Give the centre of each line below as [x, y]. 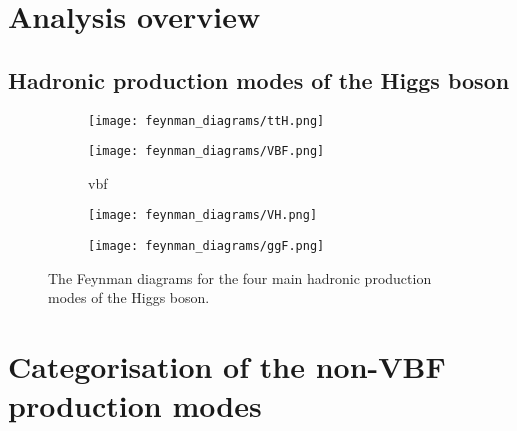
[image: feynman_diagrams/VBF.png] [206, 151]
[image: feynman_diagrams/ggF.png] [206, 246]
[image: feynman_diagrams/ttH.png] [206, 120]
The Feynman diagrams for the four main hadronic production [240, 277]
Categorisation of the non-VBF [227, 366]
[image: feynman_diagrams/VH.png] [203, 215]
